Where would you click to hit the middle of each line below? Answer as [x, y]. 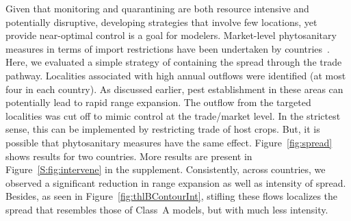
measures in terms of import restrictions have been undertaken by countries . [168, 48]
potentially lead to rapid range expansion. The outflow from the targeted [158, 102]
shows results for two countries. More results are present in [129, 156]
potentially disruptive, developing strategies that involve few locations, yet [161, 22]
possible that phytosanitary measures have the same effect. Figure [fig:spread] [169, 142]
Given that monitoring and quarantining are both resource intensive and [157, 8]
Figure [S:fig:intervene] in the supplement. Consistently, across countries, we [166, 169]
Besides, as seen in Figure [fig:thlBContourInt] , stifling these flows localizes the [172, 196]
